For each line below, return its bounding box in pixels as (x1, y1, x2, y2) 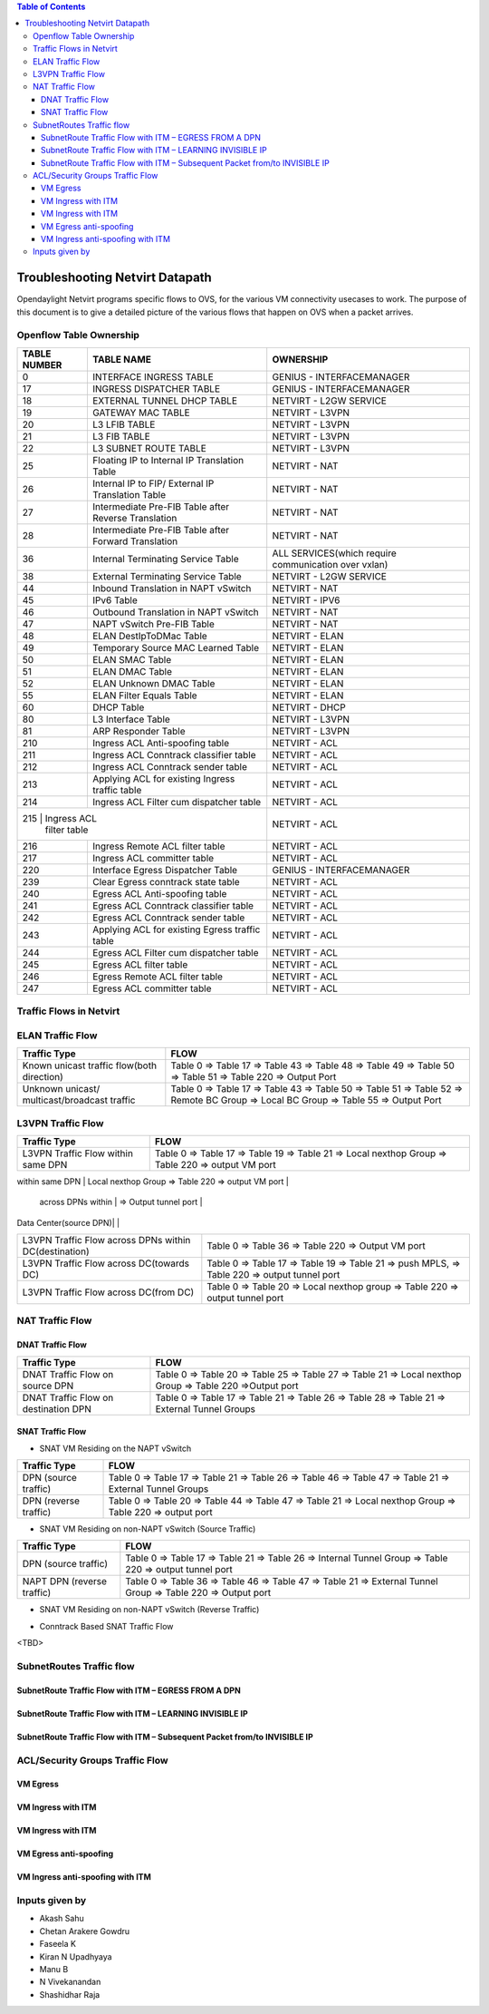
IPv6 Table (91, 594, 138, 607)
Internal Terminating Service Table (91, 552, 239, 565)
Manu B (39, 1964, 69, 1975)
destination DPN (22, 1402, 92, 1415)
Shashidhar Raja (39, 1989, 101, 1999)
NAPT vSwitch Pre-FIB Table (91, 618, 215, 630)
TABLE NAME (91, 353, 151, 365)
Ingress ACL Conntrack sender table (91, 760, 248, 773)
